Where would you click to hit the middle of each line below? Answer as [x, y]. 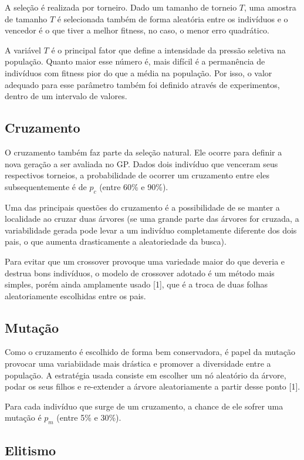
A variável [23, 50]
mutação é [23, 417]
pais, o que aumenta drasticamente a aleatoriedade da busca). [116, 241]
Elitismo [31, 450]
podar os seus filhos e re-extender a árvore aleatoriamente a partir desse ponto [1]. [153, 386]
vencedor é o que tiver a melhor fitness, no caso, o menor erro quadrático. [137, 30]
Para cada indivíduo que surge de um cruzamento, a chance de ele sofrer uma [144, 406]
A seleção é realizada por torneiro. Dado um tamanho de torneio [121, 7]
